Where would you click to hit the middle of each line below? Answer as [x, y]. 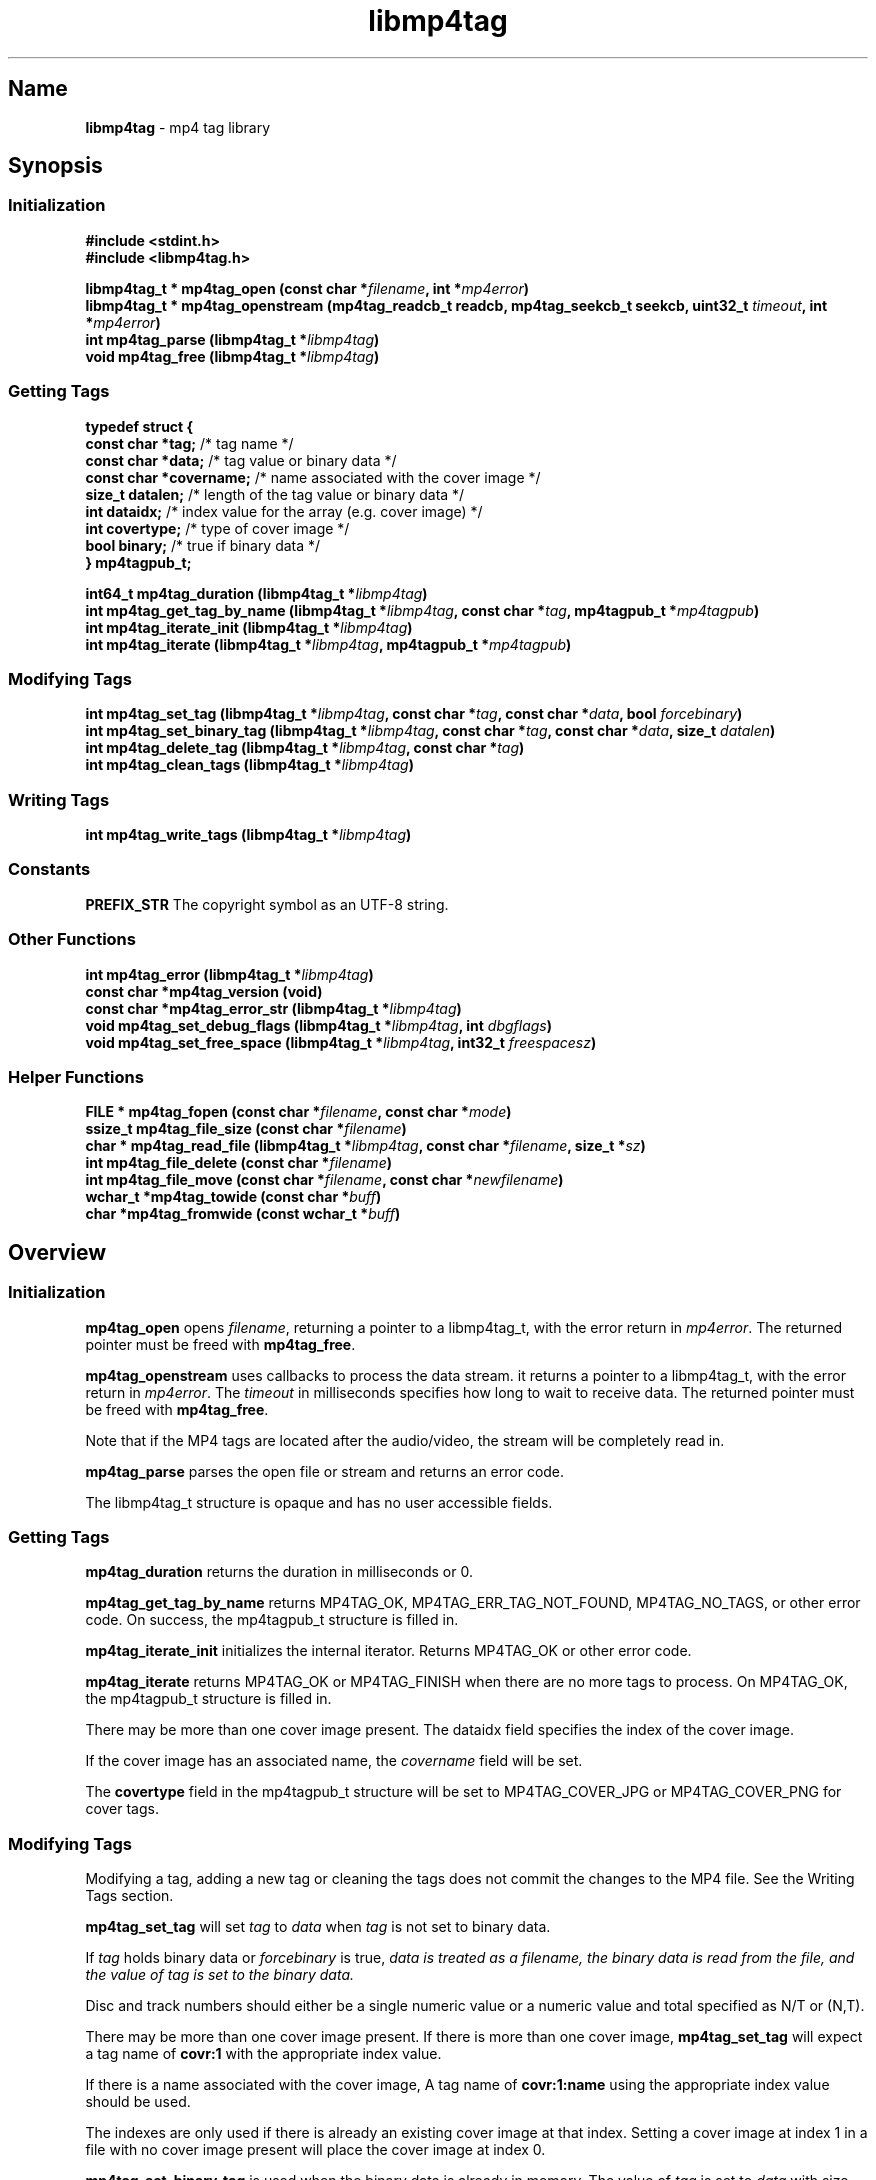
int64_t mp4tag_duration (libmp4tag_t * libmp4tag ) [256, 593]
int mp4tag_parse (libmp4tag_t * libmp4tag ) [232, 339]
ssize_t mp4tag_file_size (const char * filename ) [246, 1129]
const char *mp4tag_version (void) [204, 991]
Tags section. [129, 1896]
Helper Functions [76, 1076]
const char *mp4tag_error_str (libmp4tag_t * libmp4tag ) [273, 1008]
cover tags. [122, 1809]
